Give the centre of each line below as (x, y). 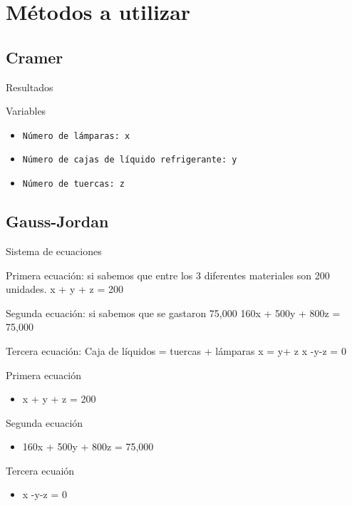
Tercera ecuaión (40, 470)
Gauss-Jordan (57, 221)
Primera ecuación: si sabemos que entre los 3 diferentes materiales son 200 (168, 275)
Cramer (35, 57)
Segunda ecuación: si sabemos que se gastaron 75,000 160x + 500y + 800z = (173, 313)
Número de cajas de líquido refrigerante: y (130, 160)
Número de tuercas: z (73, 184)
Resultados (30, 87)
